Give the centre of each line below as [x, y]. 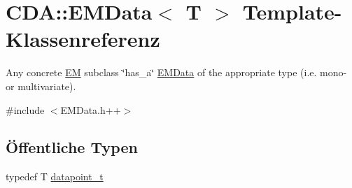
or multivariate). [41, 86]
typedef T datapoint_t [55, 176]
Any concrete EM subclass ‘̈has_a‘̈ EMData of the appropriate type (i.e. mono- [176, 72]
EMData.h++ [91, 109]
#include [25, 109]
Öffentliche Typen [72, 147]
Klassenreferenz [83, 39]
